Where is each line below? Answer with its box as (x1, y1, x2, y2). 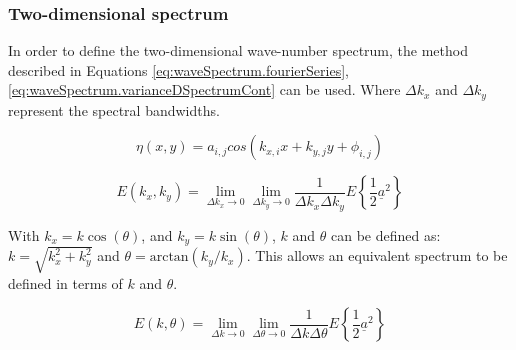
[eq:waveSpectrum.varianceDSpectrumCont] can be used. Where (8, 79, 401, 100)
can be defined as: (331, 224, 441, 245)
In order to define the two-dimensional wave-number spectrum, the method (8, 40, 468, 61)
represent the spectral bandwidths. (8, 99, 220, 120)
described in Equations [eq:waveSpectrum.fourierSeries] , (8, 59, 349, 80)
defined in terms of (8, 272, 123, 293)
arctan (149, 250, 189, 265)
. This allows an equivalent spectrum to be (246, 245, 508, 266)
